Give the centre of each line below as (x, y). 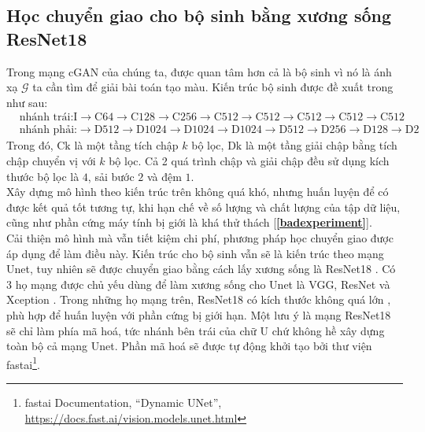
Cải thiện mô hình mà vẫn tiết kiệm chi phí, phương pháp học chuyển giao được (200, 238)
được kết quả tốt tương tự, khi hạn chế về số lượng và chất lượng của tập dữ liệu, (203, 207)
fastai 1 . (23, 363)
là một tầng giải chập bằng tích (321, 145)
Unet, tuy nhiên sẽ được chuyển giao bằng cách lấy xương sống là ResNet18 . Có (201, 269)
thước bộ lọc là (43, 176)
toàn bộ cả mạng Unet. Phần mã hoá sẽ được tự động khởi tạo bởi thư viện (189, 346)
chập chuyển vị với (51, 161)
